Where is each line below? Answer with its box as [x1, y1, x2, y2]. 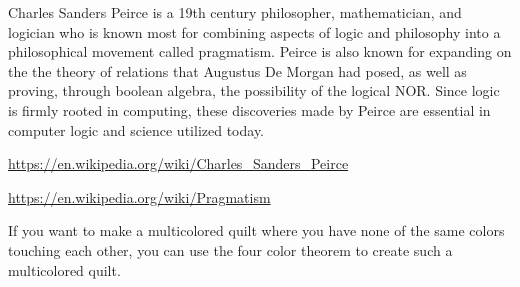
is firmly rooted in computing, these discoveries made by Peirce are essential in [8, 99, 491, 120]
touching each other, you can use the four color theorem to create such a [8, 239, 453, 260]
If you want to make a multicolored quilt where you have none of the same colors [8, 220, 505, 241]
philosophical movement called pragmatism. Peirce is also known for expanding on [8, 41, 512, 62]
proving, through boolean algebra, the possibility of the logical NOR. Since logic [8, 80, 500, 101]
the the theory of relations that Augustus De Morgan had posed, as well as [8, 60, 467, 81]
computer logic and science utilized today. [8, 119, 265, 140]
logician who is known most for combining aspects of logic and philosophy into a [8, 21, 501, 42]
